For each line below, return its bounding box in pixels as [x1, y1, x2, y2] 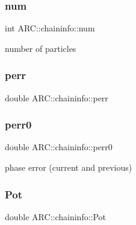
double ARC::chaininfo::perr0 [5, 141, 113, 153]
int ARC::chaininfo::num [5, 22, 95, 34]
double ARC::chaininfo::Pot [5, 210, 107, 223]
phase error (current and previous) [5, 161, 132, 174]
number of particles [5, 42, 76, 54]
